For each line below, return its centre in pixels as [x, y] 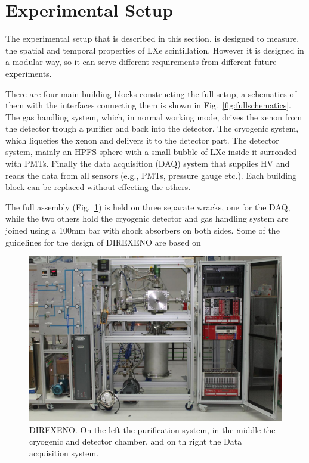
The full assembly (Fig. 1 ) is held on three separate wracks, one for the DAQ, [148, 206]
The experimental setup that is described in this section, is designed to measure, [152, 38]
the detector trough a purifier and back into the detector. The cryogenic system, [152, 128]
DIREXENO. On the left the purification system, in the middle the [152, 429]
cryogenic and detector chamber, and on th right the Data [136, 441]
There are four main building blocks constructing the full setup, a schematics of [151, 93]
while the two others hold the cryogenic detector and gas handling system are [147, 218]
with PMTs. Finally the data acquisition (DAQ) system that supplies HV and [148, 164]
